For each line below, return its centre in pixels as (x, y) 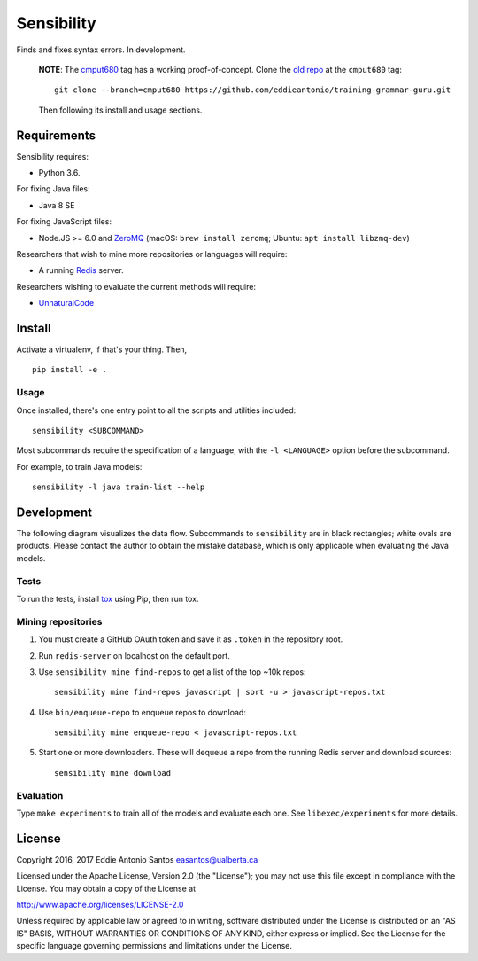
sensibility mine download (113, 773)
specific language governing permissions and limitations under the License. (154, 946)
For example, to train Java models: (79, 466)
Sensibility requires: (52, 156)
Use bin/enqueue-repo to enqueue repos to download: (143, 712)
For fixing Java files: (53, 189)
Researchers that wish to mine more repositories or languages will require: (152, 254)
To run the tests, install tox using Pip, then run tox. (108, 598)
